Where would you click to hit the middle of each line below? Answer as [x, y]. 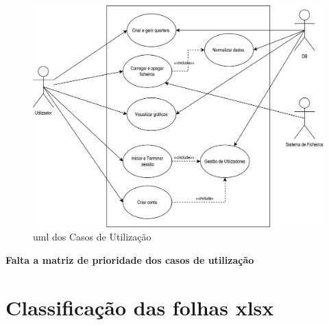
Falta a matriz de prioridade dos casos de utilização [130, 259]
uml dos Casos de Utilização [92, 237]
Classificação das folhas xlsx [140, 307]
